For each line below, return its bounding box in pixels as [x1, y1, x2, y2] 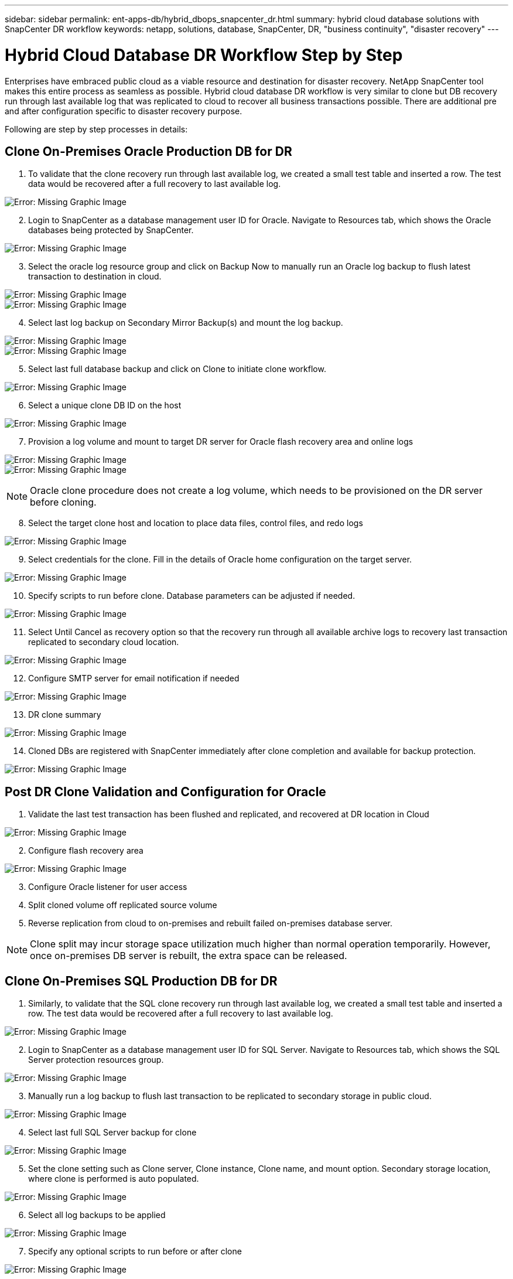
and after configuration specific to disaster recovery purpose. [5, 105, 242, 116]
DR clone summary [28, 710, 101, 720]
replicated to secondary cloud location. [28, 637, 179, 647]
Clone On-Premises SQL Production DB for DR [5, 973, 278, 988]
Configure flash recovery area [28, 845, 143, 856]
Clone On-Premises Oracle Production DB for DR [5, 144, 292, 159]
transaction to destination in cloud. [28, 271, 162, 282]
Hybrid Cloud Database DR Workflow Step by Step [5, 45, 403, 65]
